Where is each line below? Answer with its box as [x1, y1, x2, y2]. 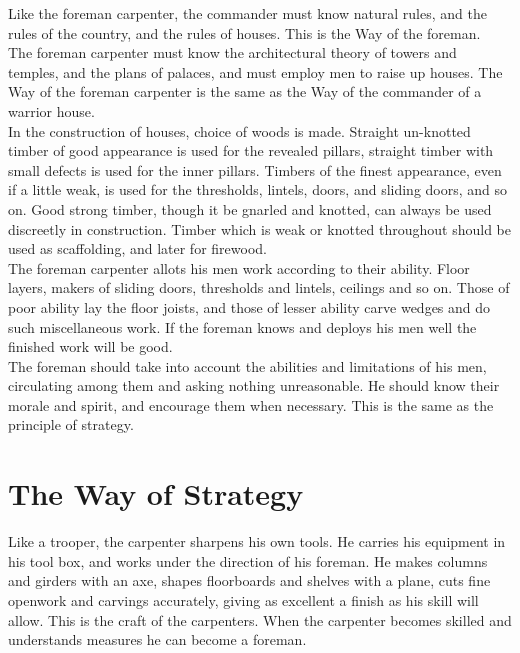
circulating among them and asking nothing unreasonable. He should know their [8, 375, 500, 396]
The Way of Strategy [8, 473, 304, 514]
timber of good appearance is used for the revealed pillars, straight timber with [8, 140, 494, 161]
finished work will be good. [8, 336, 173, 357]
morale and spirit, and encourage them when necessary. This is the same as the [8, 394, 494, 415]
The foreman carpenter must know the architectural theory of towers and [8, 42, 457, 63]
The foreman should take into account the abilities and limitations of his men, [8, 355, 487, 376]
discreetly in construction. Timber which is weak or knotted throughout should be [8, 218, 511, 239]
